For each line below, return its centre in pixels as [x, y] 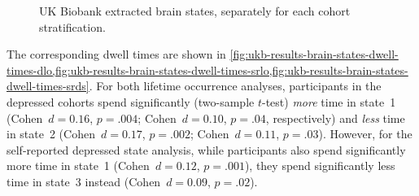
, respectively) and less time [335, 118]
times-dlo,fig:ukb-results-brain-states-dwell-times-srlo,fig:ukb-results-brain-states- [207, 70]
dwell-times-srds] [48, 86]
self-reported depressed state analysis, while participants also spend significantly [206, 149]
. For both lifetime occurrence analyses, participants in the [235, 86]
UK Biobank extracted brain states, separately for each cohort [195, 11]
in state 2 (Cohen [51, 134]
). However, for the [365, 134]
